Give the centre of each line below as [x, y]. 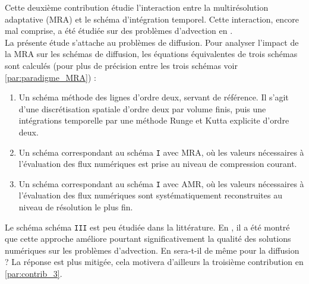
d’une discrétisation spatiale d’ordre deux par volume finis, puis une [142, 108]
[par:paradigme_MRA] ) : [51, 77]
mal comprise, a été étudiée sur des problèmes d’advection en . [119, 31]
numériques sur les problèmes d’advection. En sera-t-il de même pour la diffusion [152, 250]
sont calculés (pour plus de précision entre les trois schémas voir [121, 65]
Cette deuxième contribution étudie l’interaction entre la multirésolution [137, 7]
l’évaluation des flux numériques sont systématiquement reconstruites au [150, 195]
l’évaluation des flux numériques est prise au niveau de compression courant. [158, 164]
